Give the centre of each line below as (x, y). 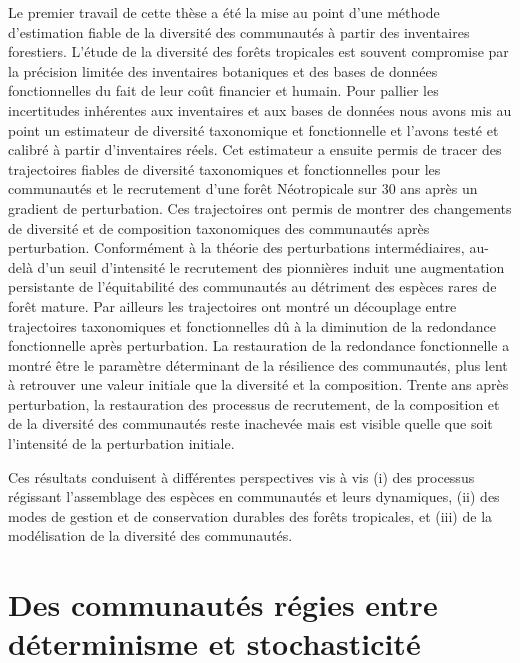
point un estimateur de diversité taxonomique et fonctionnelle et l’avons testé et (253, 129)
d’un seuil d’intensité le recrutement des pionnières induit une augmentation (271, 266)
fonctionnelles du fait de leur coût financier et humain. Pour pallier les (223, 90)
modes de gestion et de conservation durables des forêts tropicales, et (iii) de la (250, 515)
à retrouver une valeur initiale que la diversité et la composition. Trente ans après (258, 384)
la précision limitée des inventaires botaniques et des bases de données (223, 70)
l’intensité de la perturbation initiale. (121, 443)
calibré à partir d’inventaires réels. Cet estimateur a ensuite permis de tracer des (255, 149)
